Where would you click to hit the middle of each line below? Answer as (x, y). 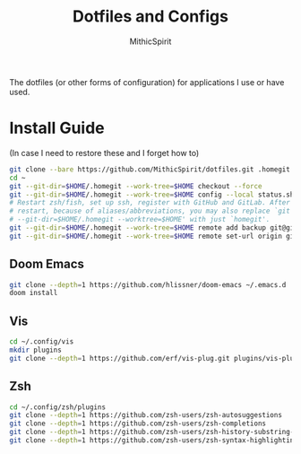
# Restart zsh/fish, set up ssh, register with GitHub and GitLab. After (150, 203)
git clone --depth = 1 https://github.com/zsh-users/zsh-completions (138, 423)
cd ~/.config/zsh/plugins (57, 407)
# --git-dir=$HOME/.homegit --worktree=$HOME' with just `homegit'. (140, 220)
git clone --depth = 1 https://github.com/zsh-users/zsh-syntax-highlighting (154, 441)
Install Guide (57, 128)
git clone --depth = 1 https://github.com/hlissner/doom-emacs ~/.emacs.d (148, 284)
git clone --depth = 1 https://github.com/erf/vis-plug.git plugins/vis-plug (154, 358)
